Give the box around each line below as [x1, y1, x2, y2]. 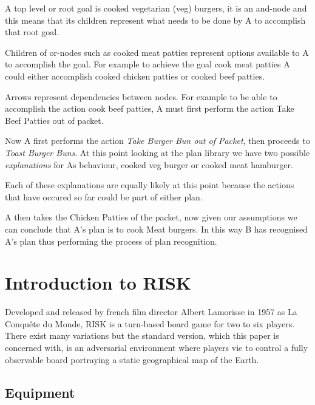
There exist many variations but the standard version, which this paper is [5, 329, 279, 342]
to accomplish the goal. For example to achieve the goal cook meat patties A [5, 58, 290, 70]
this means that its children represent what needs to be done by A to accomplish [5, 13, 306, 26]
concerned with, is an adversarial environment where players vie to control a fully [5, 341, 308, 353]
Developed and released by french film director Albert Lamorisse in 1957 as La [5, 305, 297, 318]
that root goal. [5, 26, 59, 38]
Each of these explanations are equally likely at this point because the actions [5, 179, 294, 191]
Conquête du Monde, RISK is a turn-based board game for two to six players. [5, 317, 295, 330]
